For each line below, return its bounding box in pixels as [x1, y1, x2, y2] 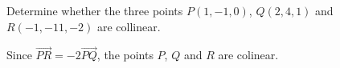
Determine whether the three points [6, 2, 183, 18]
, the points [96, 46, 154, 63]
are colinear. [218, 46, 279, 63]
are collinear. [96, 18, 161, 34]
